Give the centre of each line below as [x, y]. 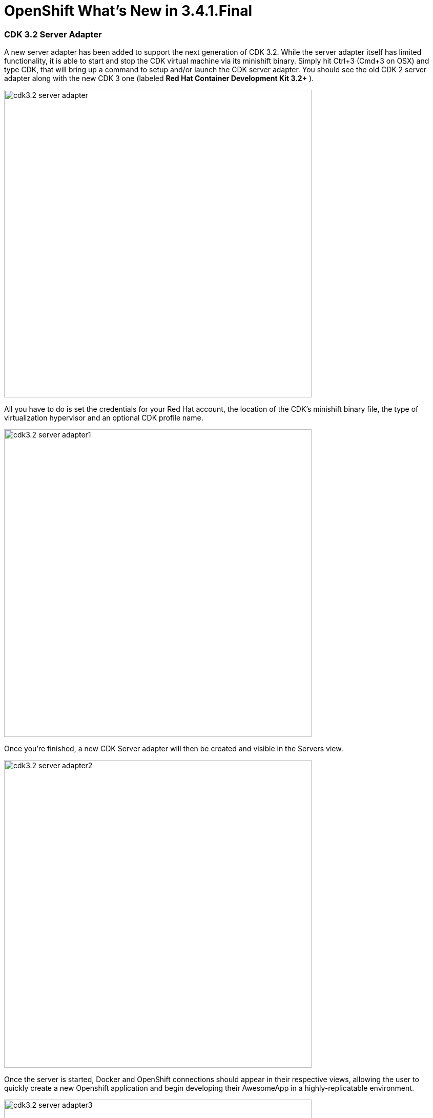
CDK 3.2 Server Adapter [53, 34]
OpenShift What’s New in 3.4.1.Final [128, 11]
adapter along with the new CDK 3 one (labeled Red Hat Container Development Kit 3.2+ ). [159, 78]
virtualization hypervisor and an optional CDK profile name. [104, 418]
